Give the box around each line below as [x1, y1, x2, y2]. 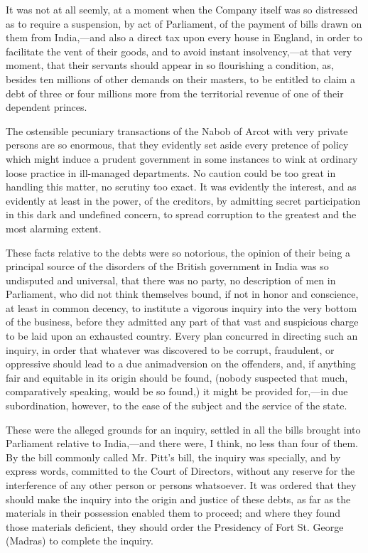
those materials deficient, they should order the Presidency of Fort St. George [6, 519, 344, 534]
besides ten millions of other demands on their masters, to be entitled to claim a [6, 71, 356, 86]
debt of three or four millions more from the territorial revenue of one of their [6, 85, 344, 100]
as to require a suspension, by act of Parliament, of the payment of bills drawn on [6, 16, 362, 31]
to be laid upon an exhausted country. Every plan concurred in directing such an [6, 328, 358, 343]
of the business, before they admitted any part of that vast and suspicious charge [6, 314, 359, 329]
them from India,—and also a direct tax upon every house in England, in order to [6, 30, 362, 45]
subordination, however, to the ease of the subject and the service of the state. [6, 398, 347, 413]
